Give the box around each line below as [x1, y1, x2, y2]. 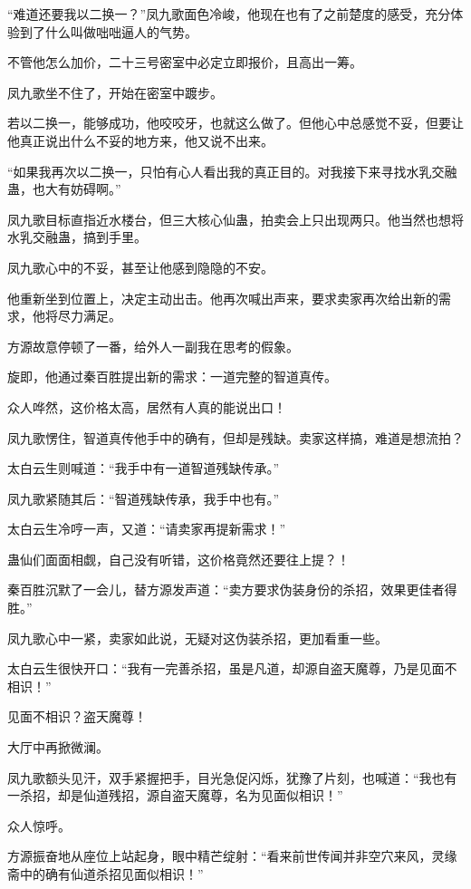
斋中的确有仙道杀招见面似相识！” [7, 865, 204, 883]
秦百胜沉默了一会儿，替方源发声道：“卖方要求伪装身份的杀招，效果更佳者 [7, 580, 445, 599]
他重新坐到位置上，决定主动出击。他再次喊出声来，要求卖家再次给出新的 [7, 288, 438, 307]
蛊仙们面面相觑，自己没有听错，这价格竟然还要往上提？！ [7, 549, 350, 568]
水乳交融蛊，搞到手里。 [7, 227, 147, 246]
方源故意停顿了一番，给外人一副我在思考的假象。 [7, 336, 299, 355]
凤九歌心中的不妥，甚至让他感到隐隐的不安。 [7, 257, 274, 276]
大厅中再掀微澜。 [7, 738, 109, 757]
